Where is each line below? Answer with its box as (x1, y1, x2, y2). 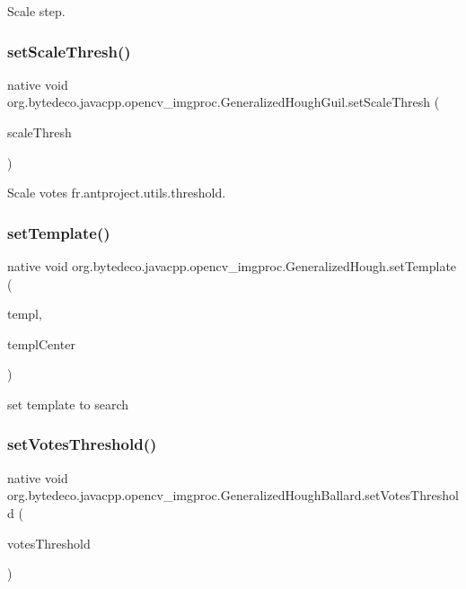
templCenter (7, 334, 75, 353)
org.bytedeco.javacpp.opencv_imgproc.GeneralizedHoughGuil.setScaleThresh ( (7, 92, 440, 111)
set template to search (7, 394, 129, 413)
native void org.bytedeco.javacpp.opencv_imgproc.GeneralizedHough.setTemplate (7, 257, 457, 275)
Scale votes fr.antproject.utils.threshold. (7, 183, 226, 202)
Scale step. (7, 2, 66, 20)
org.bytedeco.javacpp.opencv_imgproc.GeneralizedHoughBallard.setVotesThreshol (7, 486, 459, 505)
